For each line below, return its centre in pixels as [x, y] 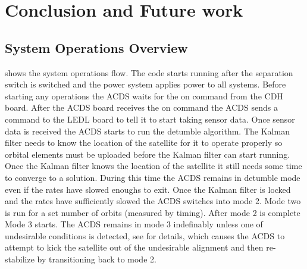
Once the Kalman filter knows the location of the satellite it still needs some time [153, 166]
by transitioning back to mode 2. [97, 259]
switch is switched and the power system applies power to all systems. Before [145, 84]
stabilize [20, 259]
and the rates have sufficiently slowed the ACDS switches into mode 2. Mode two [153, 201]
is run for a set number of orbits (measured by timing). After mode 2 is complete [153, 212]
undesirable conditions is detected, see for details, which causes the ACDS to [145, 235]
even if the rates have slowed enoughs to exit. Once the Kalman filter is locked [148, 189]
